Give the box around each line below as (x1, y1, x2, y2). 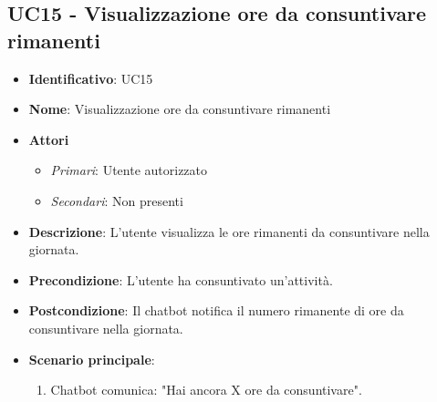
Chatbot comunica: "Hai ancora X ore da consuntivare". (50, 380, 362, 399)
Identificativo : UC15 (28, 68, 153, 88)
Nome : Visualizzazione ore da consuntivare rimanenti (28, 99, 331, 119)
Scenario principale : (28, 349, 155, 368)
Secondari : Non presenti (50, 191, 183, 210)
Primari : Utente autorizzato (50, 160, 208, 180)
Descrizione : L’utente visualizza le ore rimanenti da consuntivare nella (28, 222, 430, 241)
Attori (28, 129, 69, 149)
